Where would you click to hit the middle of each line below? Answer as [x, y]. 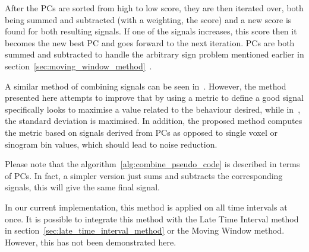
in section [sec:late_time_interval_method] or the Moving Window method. [145, 230]
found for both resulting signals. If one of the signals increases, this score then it [151, 31]
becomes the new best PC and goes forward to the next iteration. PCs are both [150, 42]
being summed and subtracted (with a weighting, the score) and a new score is [148, 19]
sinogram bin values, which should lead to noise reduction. [111, 144]
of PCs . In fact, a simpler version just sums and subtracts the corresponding [144, 175]
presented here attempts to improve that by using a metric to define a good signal [154, 98]
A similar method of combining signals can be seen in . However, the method [146, 86]
